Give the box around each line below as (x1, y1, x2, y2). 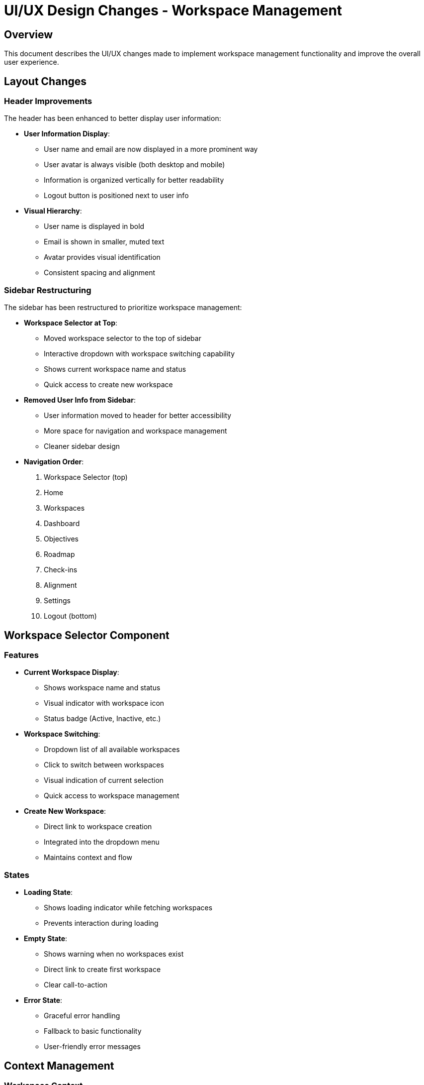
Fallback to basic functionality (44, 1027, 142, 1036)
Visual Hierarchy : (24, 207, 82, 216)
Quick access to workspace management (44, 791, 179, 800)
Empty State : (24, 934, 68, 943)
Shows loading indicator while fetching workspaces (44, 903, 213, 912)
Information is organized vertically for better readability (44, 176, 224, 185)
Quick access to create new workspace (44, 380, 173, 389)
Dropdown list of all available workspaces (44, 745, 180, 754)
